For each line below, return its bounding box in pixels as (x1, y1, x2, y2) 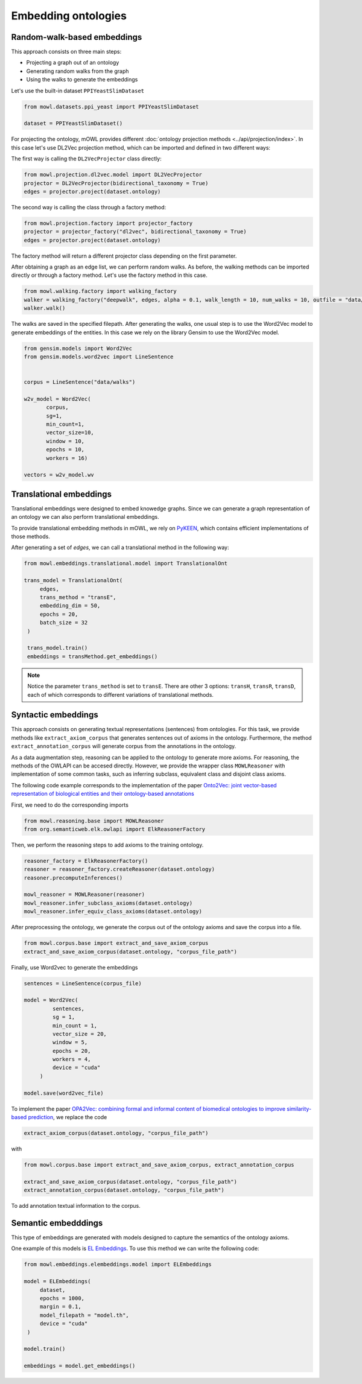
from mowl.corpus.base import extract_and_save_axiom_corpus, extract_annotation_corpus (24, 1161, 295, 1168)
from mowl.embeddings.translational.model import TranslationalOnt (24, 560, 228, 567)
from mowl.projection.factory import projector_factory (24, 220, 193, 226)
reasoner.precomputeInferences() (24, 874, 123, 881)
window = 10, (46, 437, 84, 445)
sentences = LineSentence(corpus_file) (24, 980, 142, 986)
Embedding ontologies (11, 9, 127, 22)
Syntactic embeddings (11, 709, 99, 720)
